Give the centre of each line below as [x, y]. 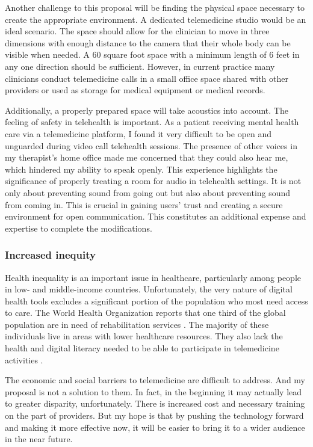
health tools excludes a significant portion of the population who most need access [156, 301]
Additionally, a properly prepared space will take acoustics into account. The [147, 110]
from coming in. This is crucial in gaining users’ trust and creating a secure [144, 204]
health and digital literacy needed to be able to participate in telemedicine [142, 348]
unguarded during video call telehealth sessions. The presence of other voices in [151, 145]
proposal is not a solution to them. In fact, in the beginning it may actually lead [153, 391]
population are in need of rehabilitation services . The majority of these [137, 324]
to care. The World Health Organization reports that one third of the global [145, 313]
